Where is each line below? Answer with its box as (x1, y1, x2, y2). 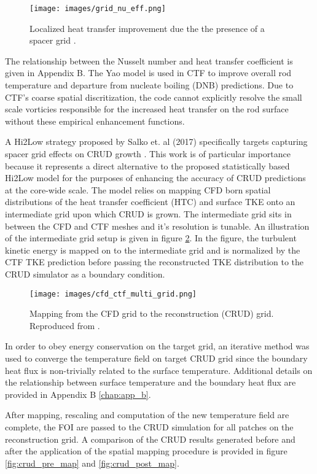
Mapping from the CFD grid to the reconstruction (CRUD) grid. (29, 307, 274, 320)
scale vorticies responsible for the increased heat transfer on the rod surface (5, 103, 289, 115)
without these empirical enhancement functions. (5, 114, 185, 127)
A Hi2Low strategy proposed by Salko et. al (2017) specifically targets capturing (5, 135, 308, 148)
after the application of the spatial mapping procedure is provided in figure (5, 445, 288, 457)
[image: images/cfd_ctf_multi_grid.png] (29, 289, 197, 298)
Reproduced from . (29, 319, 100, 332)
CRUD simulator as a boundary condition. (5, 267, 165, 280)
